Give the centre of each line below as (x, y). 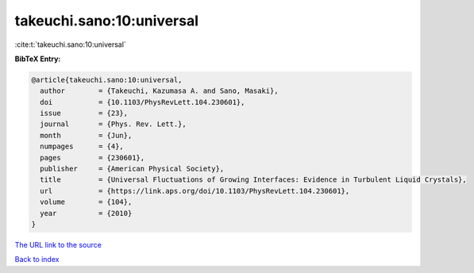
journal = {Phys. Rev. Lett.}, (113, 124)
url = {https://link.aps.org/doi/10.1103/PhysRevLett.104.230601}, (195, 191)
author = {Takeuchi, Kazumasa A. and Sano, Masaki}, (159, 91)
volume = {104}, (86, 202)
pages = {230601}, (92, 158)
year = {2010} (86, 213)
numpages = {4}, (82, 146)
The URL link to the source (58, 244)
